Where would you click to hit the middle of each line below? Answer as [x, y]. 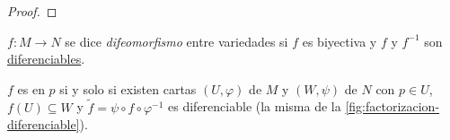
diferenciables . [46, 59]
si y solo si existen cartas [128, 88]
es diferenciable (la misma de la [255, 106]
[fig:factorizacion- [393, 106]
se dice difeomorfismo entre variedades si [176, 41]
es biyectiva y [340, 41]
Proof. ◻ [32, 11]
